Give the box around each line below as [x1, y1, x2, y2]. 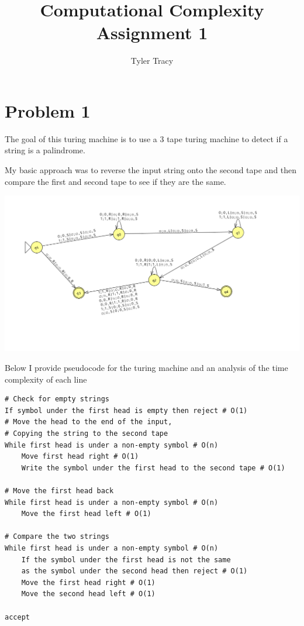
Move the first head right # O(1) [21, 578, 156, 587]
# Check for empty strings [5, 395, 109, 404]
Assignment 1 [96, 20, 208, 44]
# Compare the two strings [5, 532, 109, 541]
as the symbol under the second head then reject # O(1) [21, 567, 248, 576]
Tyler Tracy [130, 54, 174, 67]
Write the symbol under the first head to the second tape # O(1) [21, 463, 285, 472]
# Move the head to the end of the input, [5, 418, 172, 426]
